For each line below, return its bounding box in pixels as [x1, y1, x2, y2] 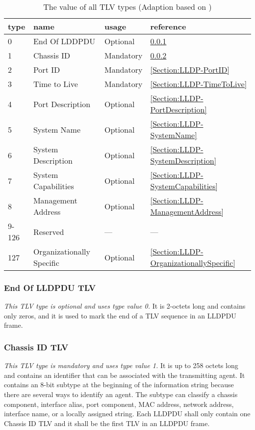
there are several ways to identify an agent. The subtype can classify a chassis [4, 389, 238, 399]
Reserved [33, 226, 64, 237]
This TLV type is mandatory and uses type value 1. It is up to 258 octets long [4, 360, 238, 371]
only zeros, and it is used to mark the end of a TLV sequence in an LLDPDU [4, 310, 236, 320]
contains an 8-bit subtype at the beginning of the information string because [4, 379, 234, 390]
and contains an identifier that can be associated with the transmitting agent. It [4, 370, 245, 380]
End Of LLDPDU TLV [4, 281, 96, 293]
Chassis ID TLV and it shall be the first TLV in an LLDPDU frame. [4, 418, 210, 428]
